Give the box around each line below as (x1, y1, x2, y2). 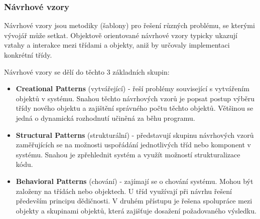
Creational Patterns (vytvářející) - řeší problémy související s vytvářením (16, 83, 249, 94)
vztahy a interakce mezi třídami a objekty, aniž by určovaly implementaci (4, 40, 230, 50)
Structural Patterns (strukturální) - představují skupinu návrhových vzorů (16, 129, 254, 140)
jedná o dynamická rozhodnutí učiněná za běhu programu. (16, 112, 195, 123)
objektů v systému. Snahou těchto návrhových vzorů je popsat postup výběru (16, 93, 255, 103)
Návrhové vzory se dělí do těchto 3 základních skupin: (4, 66, 170, 77)
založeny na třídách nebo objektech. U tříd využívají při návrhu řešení (16, 185, 232, 196)
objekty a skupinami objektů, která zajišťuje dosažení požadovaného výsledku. (16, 205, 256, 215)
